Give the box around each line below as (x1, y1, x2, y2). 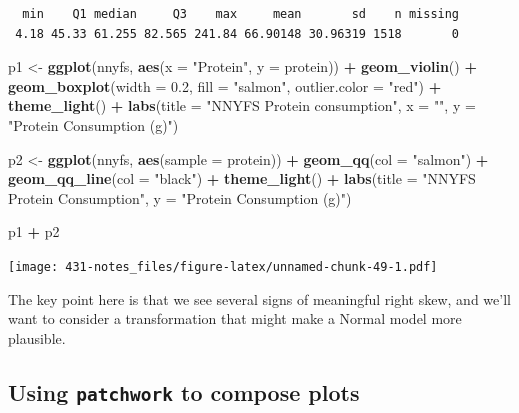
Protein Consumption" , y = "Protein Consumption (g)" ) (8, 187, 352, 208)
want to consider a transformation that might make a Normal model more (8, 308, 462, 329)
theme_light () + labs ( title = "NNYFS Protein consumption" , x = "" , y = (8, 95, 476, 116)
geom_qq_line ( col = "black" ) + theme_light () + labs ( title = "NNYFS (8, 168, 476, 189)
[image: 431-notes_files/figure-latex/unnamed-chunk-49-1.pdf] (8, 259, 438, 274)
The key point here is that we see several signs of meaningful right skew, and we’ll (8, 288, 511, 309)
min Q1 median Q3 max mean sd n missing (22, 7, 460, 21)
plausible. (8, 327, 66, 348)
